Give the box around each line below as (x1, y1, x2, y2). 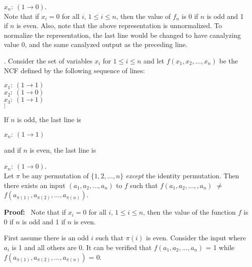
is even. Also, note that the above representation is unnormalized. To (16, 20, 222, 31)
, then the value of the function (143, 207, 236, 217)
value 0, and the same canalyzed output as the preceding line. (4, 39, 188, 49)
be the (219, 55, 238, 65)
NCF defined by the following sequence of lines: (4, 65, 145, 75)
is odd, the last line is (17, 114, 82, 125)
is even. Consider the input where (146, 233, 246, 243)
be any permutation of (22, 170, 89, 180)
